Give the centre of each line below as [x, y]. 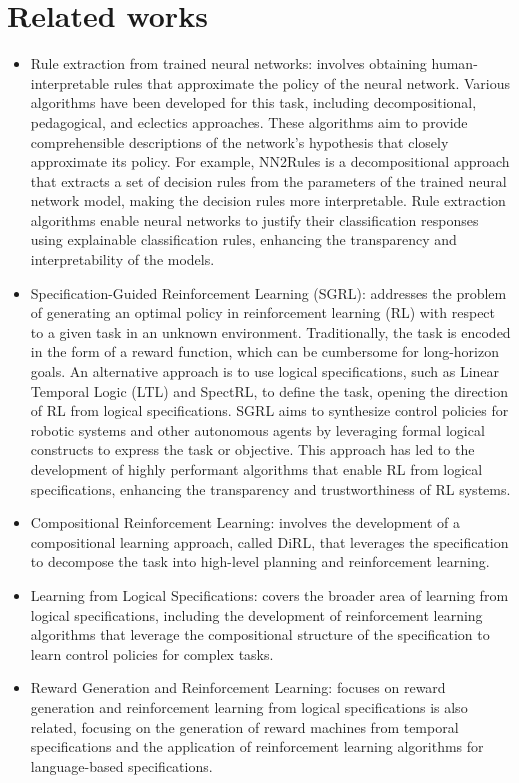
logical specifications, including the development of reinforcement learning [256, 614]
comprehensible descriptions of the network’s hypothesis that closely [239, 141]
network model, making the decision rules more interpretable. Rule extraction [268, 200]
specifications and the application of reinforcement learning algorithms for [257, 746]
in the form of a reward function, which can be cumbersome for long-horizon [264, 351]
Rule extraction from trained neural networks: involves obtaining [228, 63]
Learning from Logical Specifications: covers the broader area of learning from [269, 594]
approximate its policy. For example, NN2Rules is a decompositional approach [270, 161]
